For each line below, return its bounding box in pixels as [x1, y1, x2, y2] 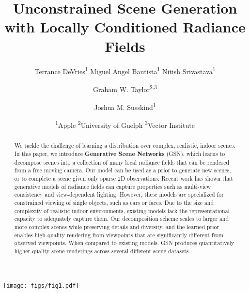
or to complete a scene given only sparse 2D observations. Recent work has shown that [14, 174, 233, 182]
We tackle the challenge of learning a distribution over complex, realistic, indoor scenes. [14, 141, 235, 150]
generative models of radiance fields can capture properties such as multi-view [14, 182, 211, 190]
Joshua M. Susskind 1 [94, 101, 156, 112]
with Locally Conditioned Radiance [4, 17, 246, 37]
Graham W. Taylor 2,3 [93, 82, 157, 94]
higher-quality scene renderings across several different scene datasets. [14, 247, 190, 255]
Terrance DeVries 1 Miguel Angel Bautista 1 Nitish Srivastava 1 [34, 64, 216, 76]
